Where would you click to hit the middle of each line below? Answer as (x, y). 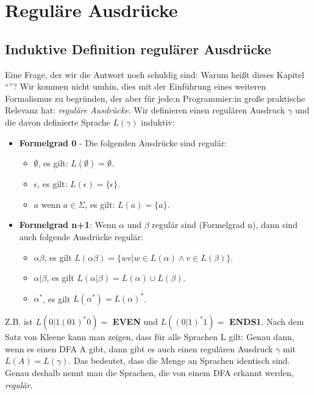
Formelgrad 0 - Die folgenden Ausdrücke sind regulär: (123, 142)
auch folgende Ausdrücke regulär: (81, 236)
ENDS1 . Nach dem (266, 322)
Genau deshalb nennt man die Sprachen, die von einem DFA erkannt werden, (149, 372)
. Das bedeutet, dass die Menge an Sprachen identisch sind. (179, 361)
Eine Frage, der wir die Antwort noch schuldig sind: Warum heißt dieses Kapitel (155, 74)
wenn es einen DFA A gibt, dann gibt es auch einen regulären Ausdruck (139, 348)
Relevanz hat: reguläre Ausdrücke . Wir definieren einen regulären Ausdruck (145, 110)
